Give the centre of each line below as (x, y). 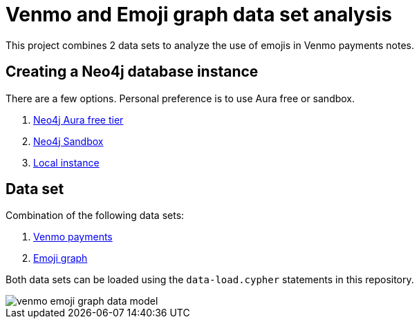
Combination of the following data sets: (95, 216)
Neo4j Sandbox (68, 141)
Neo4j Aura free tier (78, 120)
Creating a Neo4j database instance (132, 72)
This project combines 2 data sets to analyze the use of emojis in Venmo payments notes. (210, 45)
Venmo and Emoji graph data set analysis (199, 15)
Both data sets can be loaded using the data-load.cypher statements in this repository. (210, 280)
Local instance (66, 162)
